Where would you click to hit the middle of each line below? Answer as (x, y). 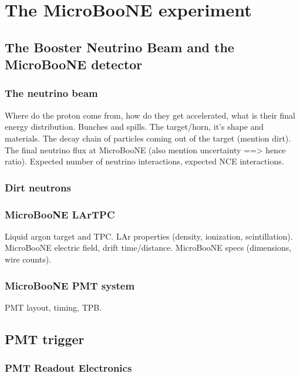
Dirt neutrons (38, 187)
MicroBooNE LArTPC (60, 214)
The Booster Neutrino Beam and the (119, 47)
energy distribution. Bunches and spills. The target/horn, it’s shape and (134, 127)
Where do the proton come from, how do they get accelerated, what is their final (150, 115)
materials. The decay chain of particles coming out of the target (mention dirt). (148, 138)
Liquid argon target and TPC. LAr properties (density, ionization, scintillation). (149, 236)
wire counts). (28, 259)
